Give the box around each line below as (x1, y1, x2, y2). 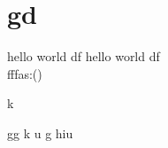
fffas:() (7, 64, 42, 82)
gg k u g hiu (7, 123, 73, 142)
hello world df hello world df (7, 47, 160, 66)
